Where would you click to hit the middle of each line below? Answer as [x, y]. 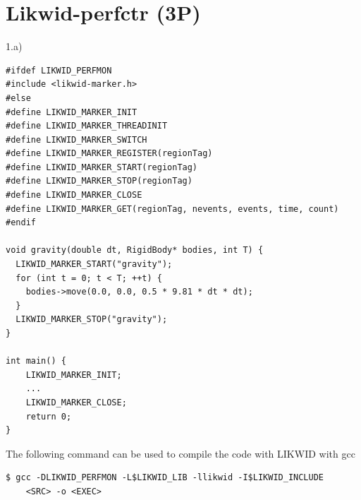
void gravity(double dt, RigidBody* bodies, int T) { [135, 250]
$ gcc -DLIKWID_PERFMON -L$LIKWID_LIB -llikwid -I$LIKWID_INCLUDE [165, 478]
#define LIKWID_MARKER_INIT [72, 112]
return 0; [49, 416]
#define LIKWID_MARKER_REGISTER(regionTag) [109, 154]
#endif [21, 223]
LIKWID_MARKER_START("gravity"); [94, 264]
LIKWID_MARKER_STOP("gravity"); [92, 320]
